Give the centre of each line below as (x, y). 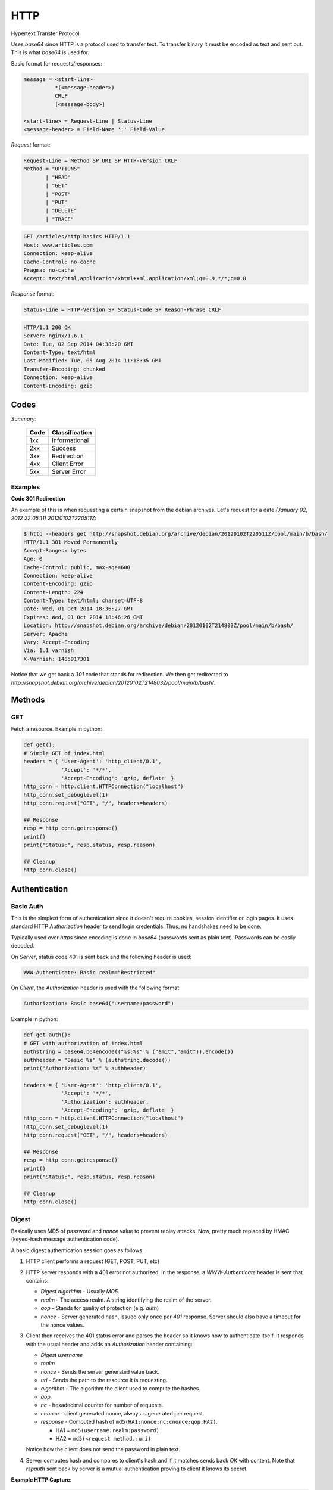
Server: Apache (45, 634)
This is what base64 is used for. (50, 52)
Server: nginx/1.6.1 (53, 336)
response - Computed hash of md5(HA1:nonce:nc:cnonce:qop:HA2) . (129, 1422)
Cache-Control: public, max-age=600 (77, 567)
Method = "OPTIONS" (52, 169)
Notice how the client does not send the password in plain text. (103, 1449)
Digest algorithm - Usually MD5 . (80, 1292)
